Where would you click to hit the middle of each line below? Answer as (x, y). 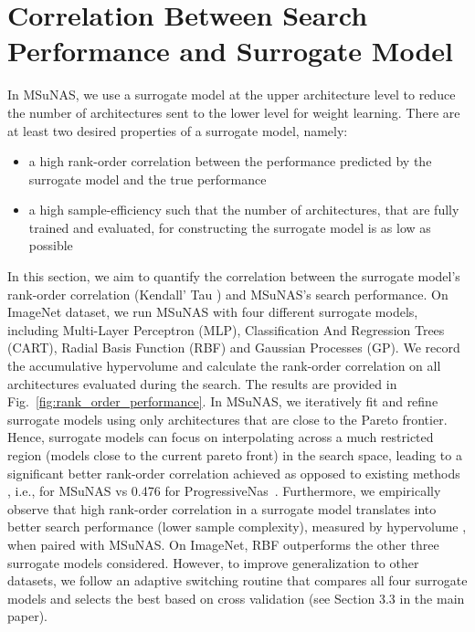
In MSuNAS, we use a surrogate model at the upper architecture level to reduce (232, 95)
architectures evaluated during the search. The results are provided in (202, 383)
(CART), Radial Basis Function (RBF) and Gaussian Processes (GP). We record (234, 348)
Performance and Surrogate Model (230, 51)
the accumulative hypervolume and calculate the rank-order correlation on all (224, 366)
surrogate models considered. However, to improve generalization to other (213, 562)
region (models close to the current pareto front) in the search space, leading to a (235, 455)
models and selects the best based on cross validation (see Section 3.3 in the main (236, 598)
